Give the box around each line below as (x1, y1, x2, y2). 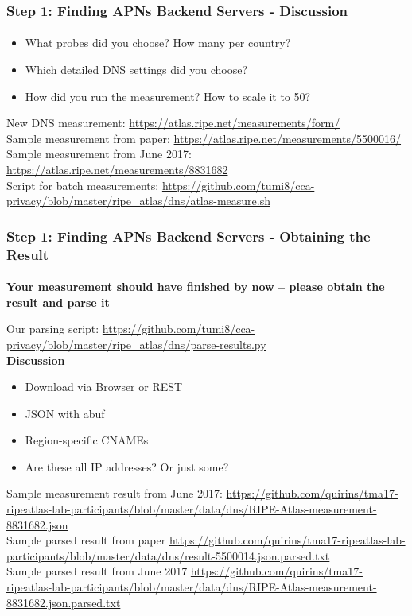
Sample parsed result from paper (6, 532, 166, 548)
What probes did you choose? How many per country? (25, 34, 291, 51)
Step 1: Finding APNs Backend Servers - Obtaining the (6, 226, 371, 246)
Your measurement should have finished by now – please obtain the (6, 278, 385, 295)
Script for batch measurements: (6, 176, 159, 193)
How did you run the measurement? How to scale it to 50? (25, 87, 311, 104)
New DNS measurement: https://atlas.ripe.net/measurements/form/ (6, 114, 340, 131)
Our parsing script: (6, 320, 99, 337)
